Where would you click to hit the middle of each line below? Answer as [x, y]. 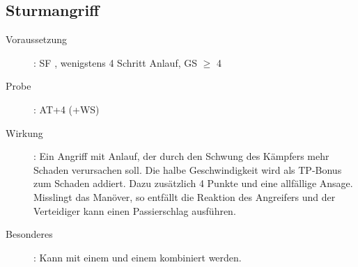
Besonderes [29, 234]
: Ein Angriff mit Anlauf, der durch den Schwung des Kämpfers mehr [181, 156]
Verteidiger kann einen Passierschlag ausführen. [135, 210]
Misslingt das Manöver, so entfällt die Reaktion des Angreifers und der [185, 196]
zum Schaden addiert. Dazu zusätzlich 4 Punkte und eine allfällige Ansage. [193, 183]
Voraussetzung [37, 39]
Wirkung [24, 132]
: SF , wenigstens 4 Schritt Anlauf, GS [116, 62]
